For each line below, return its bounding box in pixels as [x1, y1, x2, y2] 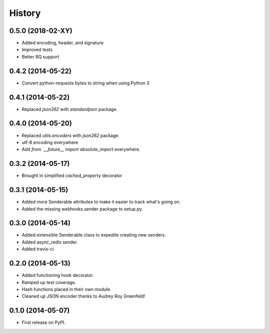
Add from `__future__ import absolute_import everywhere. [21, 146, 140, 152]
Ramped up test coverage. [21, 279, 76, 285]
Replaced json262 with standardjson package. [21, 106, 118, 112]
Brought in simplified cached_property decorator [21, 172, 122, 178]
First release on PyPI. [21, 319, 66, 325]
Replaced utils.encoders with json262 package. [21, 132, 120, 138]
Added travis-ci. [21, 246, 55, 252]
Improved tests [21, 46, 52, 52]
